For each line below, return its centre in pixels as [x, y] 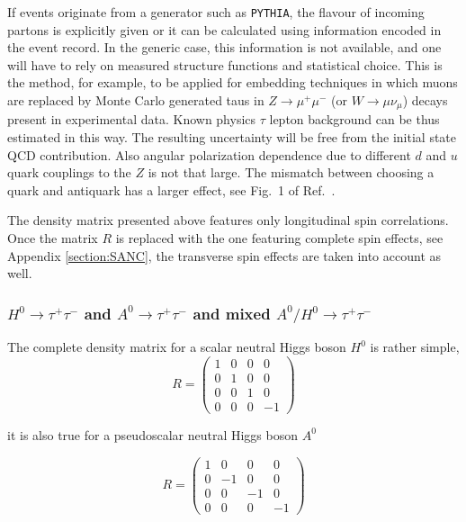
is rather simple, [415, 347]
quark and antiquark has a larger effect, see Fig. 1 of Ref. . [171, 189]
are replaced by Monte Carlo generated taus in [136, 100]
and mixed [232, 313]
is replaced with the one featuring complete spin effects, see [279, 238]
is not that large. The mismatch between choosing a [291, 172]
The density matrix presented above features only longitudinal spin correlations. [228, 220]
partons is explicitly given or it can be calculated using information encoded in [224, 29]
